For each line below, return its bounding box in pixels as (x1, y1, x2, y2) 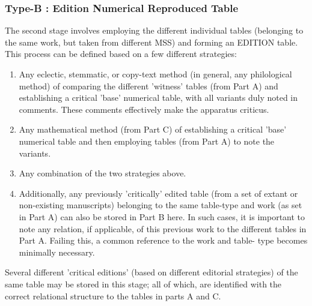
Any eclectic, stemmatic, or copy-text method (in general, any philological (19, 68, 292, 80)
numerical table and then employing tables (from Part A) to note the (19, 134, 275, 147)
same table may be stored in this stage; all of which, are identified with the (5, 277, 282, 290)
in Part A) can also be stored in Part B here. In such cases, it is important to (19, 210, 305, 223)
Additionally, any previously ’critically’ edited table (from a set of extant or (19, 187, 298, 199)
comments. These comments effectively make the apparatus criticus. (19, 103, 269, 115)
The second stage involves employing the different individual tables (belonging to (5, 24, 304, 37)
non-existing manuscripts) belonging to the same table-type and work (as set (19, 199, 302, 211)
